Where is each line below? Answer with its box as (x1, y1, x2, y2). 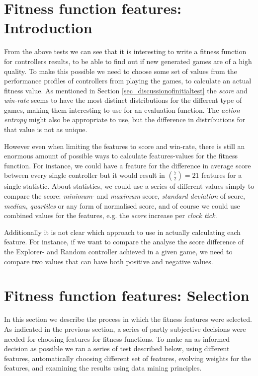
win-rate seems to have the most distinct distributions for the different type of (4, 95, 242, 105)
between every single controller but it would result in (4, 170, 165, 180)
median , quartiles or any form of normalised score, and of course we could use (4, 200, 240, 211)
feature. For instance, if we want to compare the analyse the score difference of (4, 236, 244, 247)
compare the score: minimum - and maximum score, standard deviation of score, (4, 191, 245, 201)
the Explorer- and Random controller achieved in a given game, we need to (4, 246, 233, 256)
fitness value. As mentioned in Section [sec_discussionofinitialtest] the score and (4, 85, 248, 95)
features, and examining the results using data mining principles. (4, 363, 202, 373)
